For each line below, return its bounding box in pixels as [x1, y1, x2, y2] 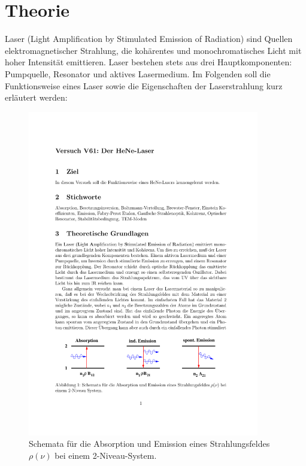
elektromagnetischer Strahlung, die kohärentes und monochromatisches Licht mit [5, 44, 302, 56]
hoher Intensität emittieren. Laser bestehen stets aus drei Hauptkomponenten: [5, 56, 292, 68]
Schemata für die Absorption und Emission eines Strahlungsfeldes [29, 437, 270, 450]
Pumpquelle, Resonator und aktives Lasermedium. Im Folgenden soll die [5, 67, 271, 80]
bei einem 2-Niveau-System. [54, 449, 157, 461]
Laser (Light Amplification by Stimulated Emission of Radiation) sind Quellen [5, 32, 293, 45]
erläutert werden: [5, 91, 68, 104]
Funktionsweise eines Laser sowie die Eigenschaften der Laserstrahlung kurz [5, 79, 283, 92]
